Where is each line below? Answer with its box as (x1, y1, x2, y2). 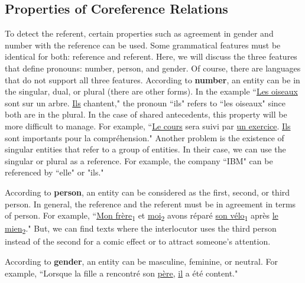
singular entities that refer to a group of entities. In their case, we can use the (5, 143, 286, 155)
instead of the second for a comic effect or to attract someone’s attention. (5, 235, 271, 248)
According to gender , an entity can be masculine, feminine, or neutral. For (5, 255, 278, 267)
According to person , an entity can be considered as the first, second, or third (5, 186, 290, 198)
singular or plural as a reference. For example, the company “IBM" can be (5, 154, 273, 167)
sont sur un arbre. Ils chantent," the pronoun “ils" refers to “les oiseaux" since (5, 96, 286, 109)
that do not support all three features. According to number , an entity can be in (5, 73, 300, 86)
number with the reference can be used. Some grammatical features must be (5, 38, 281, 51)
